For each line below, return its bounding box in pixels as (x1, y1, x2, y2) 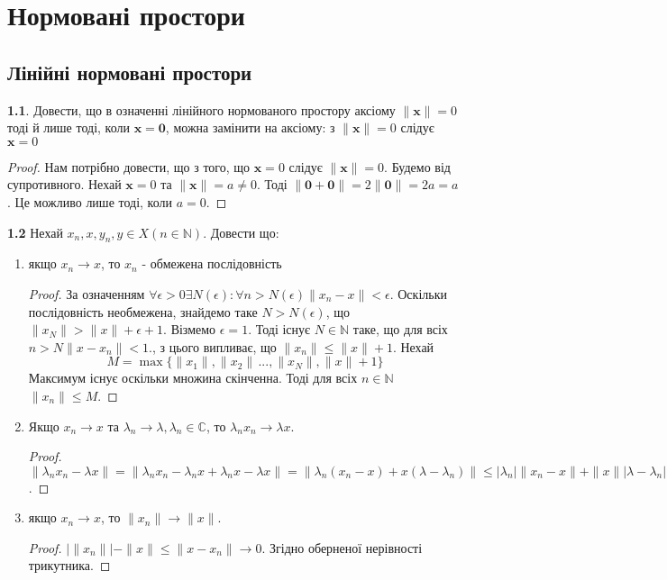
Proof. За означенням (28, 284, 145, 303)
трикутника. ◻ (28, 556, 111, 575)
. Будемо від (384, 157, 451, 176)
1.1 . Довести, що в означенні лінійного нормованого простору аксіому (7, 100, 396, 119)
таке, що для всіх (352, 320, 448, 339)
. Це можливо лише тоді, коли (7, 192, 172, 211)
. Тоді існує (248, 320, 311, 339)
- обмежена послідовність (142, 254, 282, 273)
